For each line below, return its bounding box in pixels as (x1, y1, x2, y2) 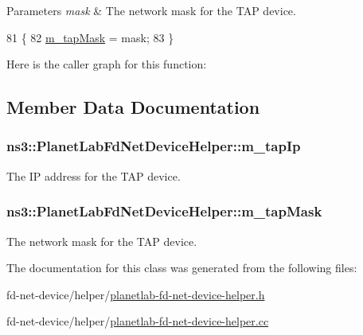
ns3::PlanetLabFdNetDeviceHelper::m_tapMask (6, 201, 322, 221)
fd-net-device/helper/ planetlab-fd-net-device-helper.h (6, 286, 265, 302)
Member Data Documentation (6, 95, 260, 119)
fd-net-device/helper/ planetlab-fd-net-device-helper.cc (6, 313, 269, 329)
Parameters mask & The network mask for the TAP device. (6, 2, 296, 18)
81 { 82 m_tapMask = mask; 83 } (6, 29, 174, 45)
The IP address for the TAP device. (6, 167, 181, 184)
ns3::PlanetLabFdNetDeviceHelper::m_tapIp (6, 136, 301, 156)
